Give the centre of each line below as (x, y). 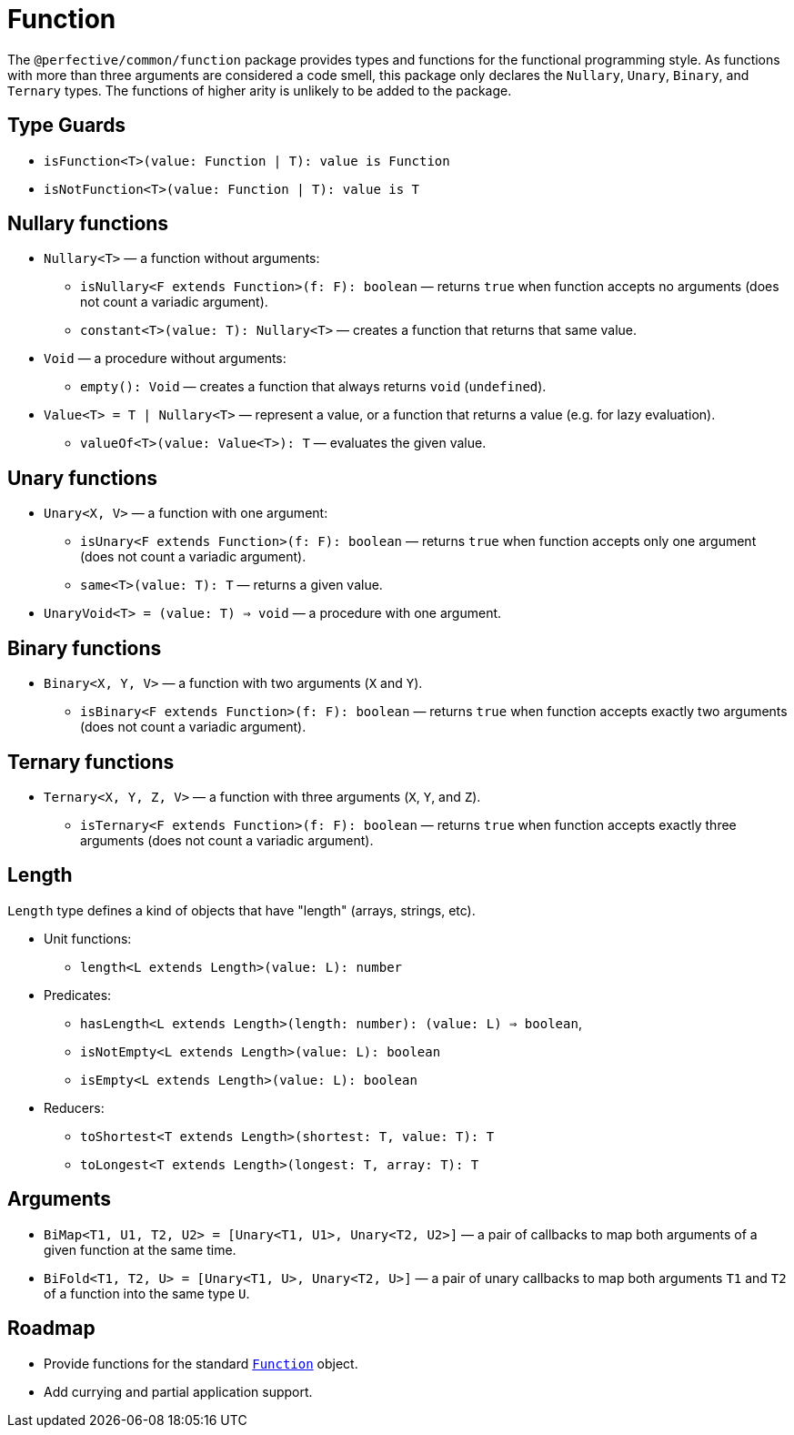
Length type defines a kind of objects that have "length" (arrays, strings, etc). (241, 910)
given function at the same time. (140, 1249)
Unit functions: (88, 938)
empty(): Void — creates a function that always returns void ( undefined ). (313, 387)
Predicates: (78, 995)
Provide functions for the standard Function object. (201, 1363)
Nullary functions (88, 224)
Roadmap (51, 1329)
